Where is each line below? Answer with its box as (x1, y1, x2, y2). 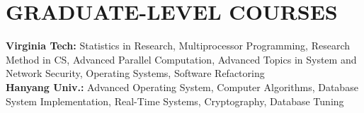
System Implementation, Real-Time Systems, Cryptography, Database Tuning (6, 93, 344, 108)
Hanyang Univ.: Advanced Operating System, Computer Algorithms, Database (6, 79, 358, 94)
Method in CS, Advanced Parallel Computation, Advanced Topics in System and (6, 52, 357, 66)
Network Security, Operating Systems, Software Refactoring (6, 66, 265, 81)
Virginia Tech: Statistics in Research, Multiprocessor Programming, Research (6, 38, 351, 53)
